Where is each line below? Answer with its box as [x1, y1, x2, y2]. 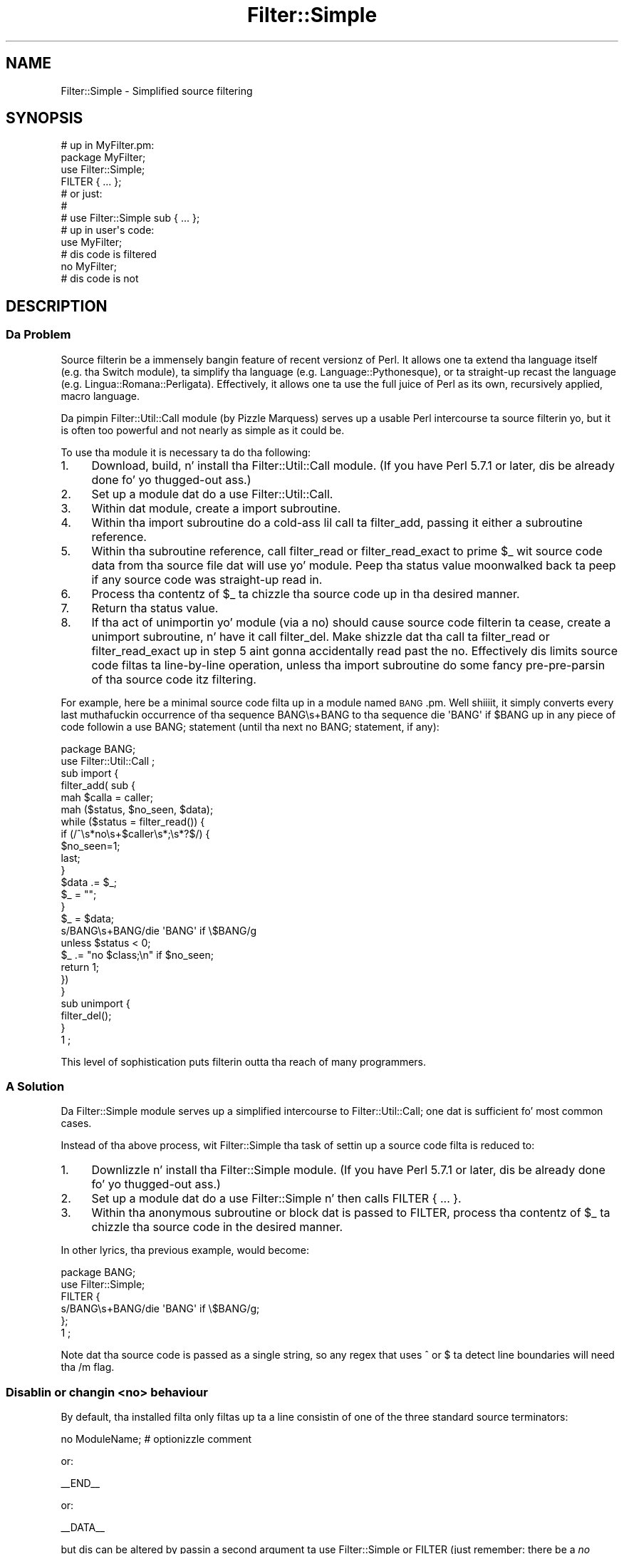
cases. [61, 1117, 92, 1130]
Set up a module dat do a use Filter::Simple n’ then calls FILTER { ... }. [91, 1191, 462, 1206]
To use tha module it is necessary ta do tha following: [61, 446, 311, 458]
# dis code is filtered [61, 248, 157, 261]
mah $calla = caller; [61, 791, 153, 803]
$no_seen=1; [61, 839, 120, 852]
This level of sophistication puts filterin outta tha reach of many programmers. [61, 1055, 427, 1068]
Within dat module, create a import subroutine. [91, 500, 341, 515]
